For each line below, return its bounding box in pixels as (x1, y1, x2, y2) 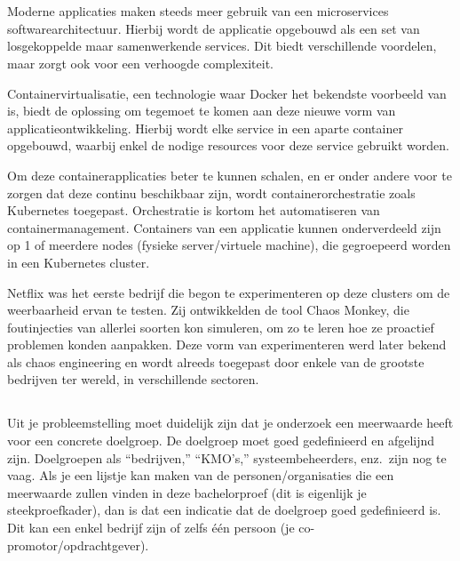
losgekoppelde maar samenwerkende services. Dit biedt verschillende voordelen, (7, 36, 437, 55)
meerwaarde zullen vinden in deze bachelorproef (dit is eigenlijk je (7, 483, 367, 501)
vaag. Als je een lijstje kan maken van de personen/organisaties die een (7, 466, 394, 485)
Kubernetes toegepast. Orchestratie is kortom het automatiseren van (7, 201, 380, 220)
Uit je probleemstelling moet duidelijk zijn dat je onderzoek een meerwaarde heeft (7, 413, 454, 432)
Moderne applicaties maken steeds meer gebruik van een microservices (7, 2, 389, 20)
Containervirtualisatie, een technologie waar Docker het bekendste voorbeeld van (7, 84, 447, 102)
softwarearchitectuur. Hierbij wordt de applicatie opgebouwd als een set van (7, 19, 420, 37)
